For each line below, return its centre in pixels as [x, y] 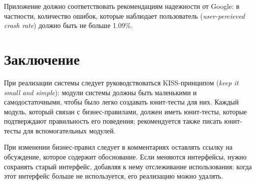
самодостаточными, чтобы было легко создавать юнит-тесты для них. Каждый [121, 102]
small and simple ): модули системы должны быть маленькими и [100, 92]
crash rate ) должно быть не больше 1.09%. [68, 25]
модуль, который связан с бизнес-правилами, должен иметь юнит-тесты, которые [126, 111]
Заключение [42, 59]
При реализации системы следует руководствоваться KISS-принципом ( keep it [121, 82]
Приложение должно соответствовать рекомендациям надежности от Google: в [122, 6]
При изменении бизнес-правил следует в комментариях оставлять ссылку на [118, 147]
